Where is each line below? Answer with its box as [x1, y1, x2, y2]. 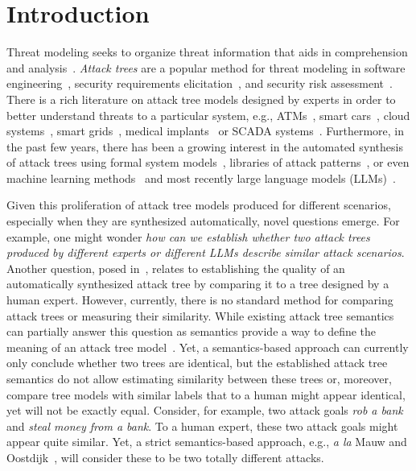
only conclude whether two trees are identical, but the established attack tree [6, 354, 388, 371]
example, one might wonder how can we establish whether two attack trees [6, 228, 370, 245]
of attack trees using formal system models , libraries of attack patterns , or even [6, 154, 410, 171]
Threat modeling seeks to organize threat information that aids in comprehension [6, 43, 408, 60]
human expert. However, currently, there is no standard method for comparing [6, 291, 393, 308]
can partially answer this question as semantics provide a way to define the [6, 323, 377, 340]
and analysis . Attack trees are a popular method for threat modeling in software [6, 59, 406, 76]
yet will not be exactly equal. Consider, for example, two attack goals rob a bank [6, 402, 403, 419]
